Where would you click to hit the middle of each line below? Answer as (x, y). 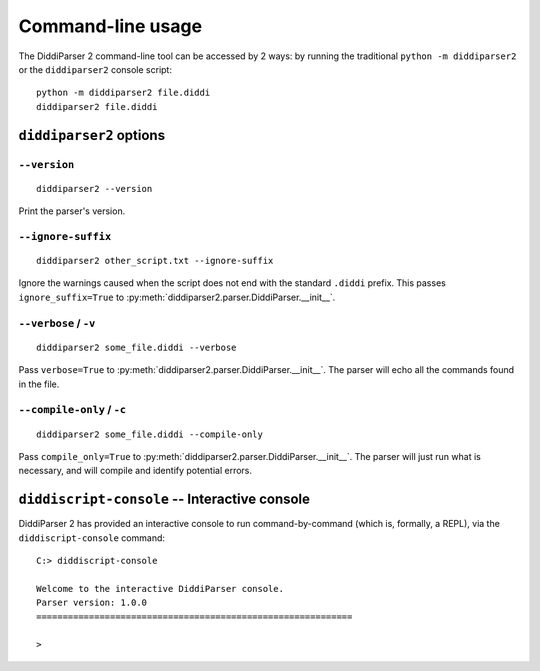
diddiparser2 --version (94, 188)
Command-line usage (110, 26)
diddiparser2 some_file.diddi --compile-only (150, 434)
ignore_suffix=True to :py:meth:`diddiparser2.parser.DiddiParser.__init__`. (177, 297)
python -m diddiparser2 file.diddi (123, 93)
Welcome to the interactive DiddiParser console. (160, 588)
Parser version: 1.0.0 (92, 603)
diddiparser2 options (91, 135)
